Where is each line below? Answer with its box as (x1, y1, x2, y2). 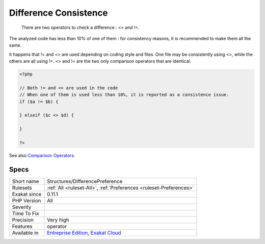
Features (12, 223, 33, 230)
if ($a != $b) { (19, 98, 59, 104)
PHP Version (12, 197, 41, 204)
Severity (12, 203, 31, 210)
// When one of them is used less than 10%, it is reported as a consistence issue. (19, 92, 229, 98)
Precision (12, 216, 34, 223)
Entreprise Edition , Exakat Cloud (47, 229, 121, 236)
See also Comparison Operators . (9, 152, 76, 158)
